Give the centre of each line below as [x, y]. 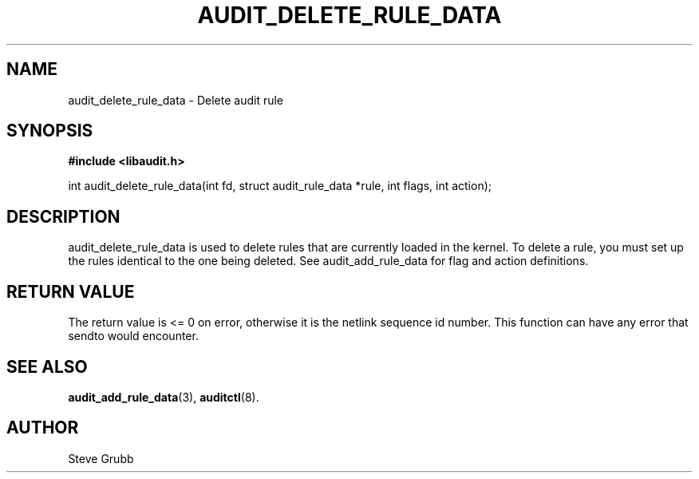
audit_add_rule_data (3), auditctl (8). [164, 397]
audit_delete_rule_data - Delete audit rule [176, 100]
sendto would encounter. [133, 336]
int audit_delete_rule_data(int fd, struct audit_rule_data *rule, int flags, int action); [280, 186]
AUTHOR [43, 428]
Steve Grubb [101, 458]
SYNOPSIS [50, 131]
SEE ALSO [47, 366]
